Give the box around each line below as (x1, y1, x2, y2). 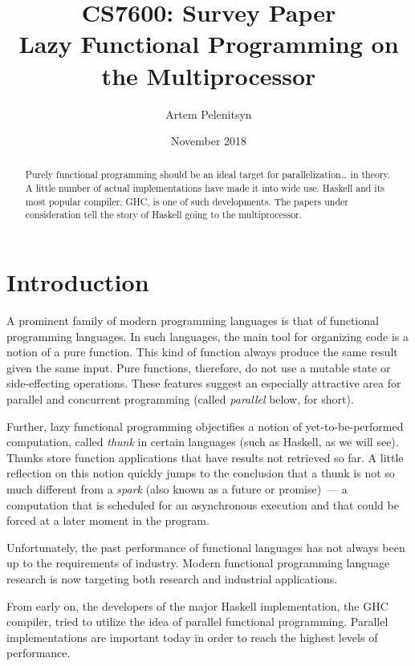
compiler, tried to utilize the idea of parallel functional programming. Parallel (6, 613, 389, 630)
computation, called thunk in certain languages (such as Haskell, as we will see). (6, 433, 399, 450)
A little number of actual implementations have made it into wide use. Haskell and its (25, 181, 384, 195)
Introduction (6, 266, 149, 298)
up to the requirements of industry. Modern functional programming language (6, 554, 390, 571)
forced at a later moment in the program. (6, 512, 210, 529)
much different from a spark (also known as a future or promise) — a (6, 480, 348, 497)
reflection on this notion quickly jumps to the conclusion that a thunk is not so (6, 465, 395, 481)
